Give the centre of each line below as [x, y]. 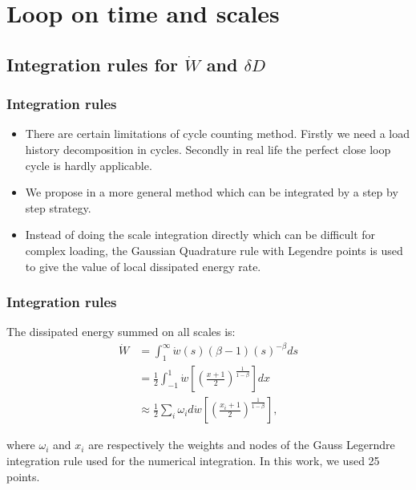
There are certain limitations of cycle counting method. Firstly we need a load [218, 134]
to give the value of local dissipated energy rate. [143, 266]
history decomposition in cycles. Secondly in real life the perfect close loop [208, 149]
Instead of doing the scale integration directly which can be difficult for [200, 235]
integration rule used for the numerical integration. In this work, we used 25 [193, 460]
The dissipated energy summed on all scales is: [121, 332]
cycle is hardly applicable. [89, 165]
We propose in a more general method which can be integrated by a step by [212, 192]
